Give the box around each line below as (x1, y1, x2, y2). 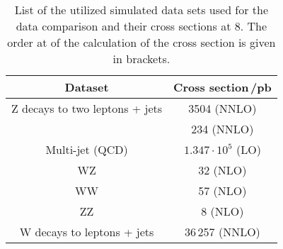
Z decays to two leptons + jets (11, 100, 163, 116)
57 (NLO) (198, 182, 247, 199)
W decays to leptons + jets (19, 223, 154, 240)
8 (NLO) (201, 203, 244, 219)
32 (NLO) (198, 162, 247, 178)
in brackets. (112, 50, 171, 67)
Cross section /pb (173, 79, 272, 95)
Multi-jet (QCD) (45, 141, 128, 157)
